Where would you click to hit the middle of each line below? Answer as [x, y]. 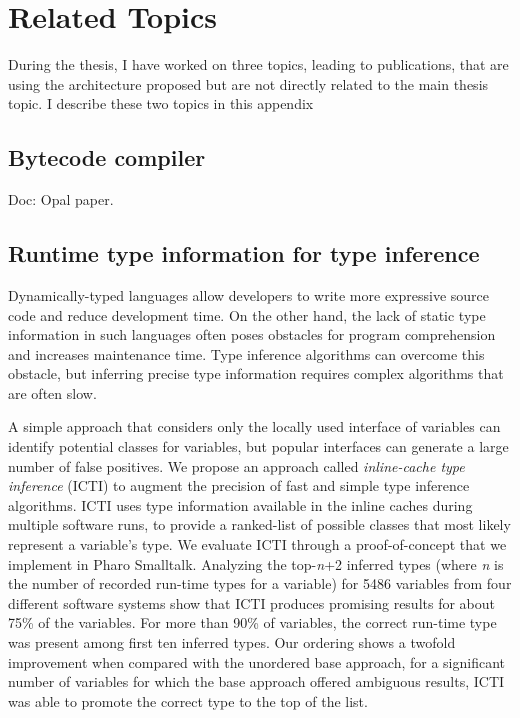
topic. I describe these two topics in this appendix [161, 103]
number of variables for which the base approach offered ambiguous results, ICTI [256, 681]
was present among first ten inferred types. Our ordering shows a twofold [232, 642]
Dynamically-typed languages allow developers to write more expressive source [249, 294]
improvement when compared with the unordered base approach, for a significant [257, 661]
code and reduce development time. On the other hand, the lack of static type [247, 314]
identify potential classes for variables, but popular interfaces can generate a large [258, 446]
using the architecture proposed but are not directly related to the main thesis [248, 83]
